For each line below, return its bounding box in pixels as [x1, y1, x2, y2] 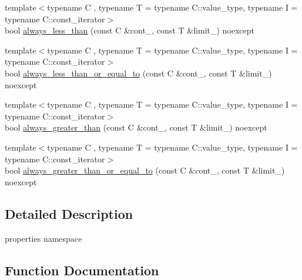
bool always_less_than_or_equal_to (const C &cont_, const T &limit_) [5, 66, 272, 79]
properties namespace [5, 232, 82, 244]
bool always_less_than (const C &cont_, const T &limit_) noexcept [5, 24, 255, 36]
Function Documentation [5, 261, 159, 279]
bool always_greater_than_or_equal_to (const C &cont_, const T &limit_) [5, 164, 285, 176]
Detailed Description [5, 204, 133, 222]
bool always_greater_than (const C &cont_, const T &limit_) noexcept [5, 121, 267, 134]
